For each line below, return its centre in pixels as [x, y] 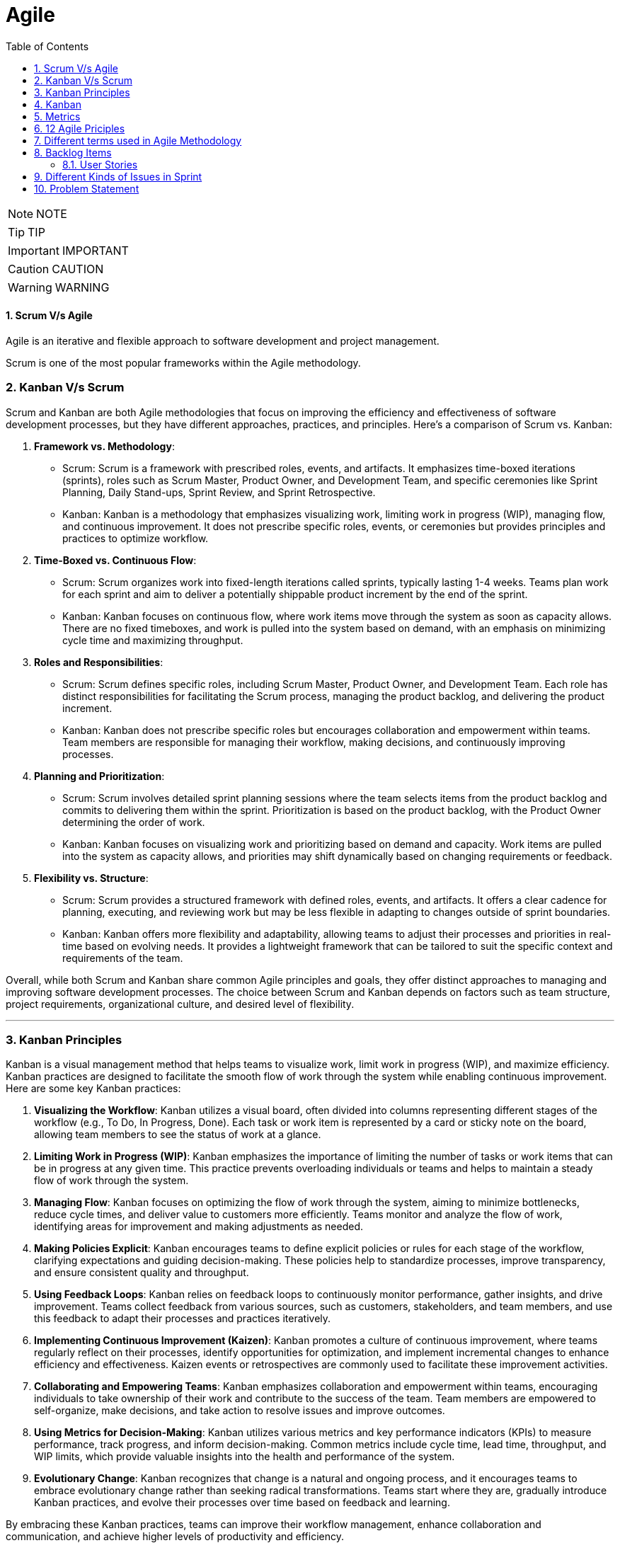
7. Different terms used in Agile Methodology [138, 140]
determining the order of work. [134, 822]
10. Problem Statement [87, 188]
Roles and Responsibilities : [99, 662]
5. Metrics [57, 116]
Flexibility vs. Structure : [91, 878]
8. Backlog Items [73, 152]
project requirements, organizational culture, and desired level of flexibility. [180, 1004]
